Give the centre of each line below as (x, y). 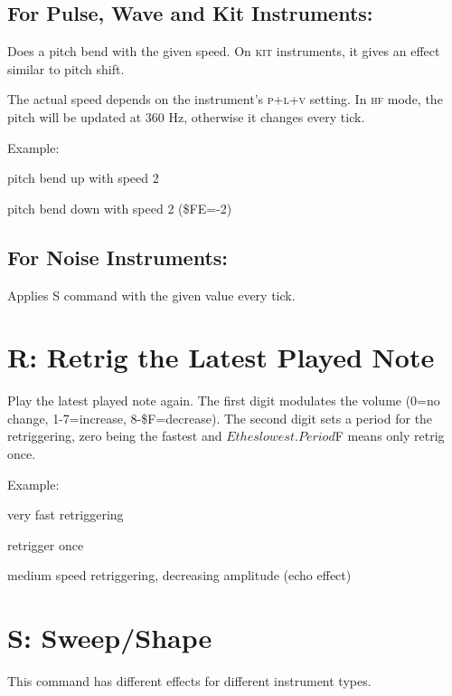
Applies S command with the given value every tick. (151, 295)
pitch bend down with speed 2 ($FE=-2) (120, 208)
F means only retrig (390, 436)
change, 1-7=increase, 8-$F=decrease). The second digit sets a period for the (220, 418)
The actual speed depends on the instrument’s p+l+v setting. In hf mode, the (225, 99)
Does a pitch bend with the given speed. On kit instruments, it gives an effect (224, 51)
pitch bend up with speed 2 (83, 178)
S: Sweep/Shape (110, 638)
